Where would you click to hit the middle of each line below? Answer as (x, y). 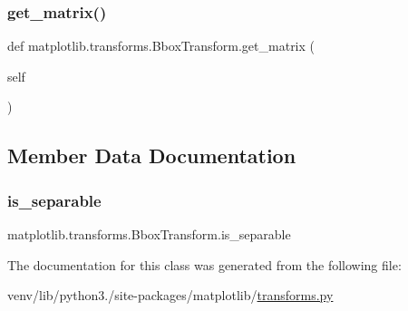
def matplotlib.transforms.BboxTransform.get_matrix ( (161, 46)
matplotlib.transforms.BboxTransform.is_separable (149, 234)
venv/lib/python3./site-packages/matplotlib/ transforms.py (170, 295)
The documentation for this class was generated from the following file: (204, 264)
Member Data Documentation (152, 155)
